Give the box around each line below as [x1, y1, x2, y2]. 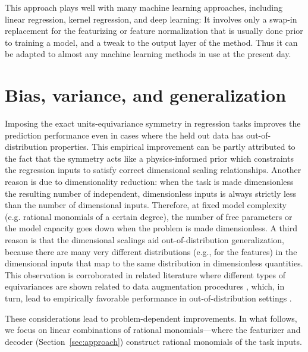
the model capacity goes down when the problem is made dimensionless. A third [5, 222, 297, 234]
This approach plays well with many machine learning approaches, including [5, 1, 283, 13]
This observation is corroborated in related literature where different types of [5, 268, 285, 281]
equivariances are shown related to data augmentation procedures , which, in [5, 280, 285, 293]
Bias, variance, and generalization [5, 83, 287, 107]
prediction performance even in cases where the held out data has [5, 128, 244, 141]
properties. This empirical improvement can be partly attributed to [50, 140, 296, 153]
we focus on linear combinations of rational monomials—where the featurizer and [5, 323, 301, 336]
